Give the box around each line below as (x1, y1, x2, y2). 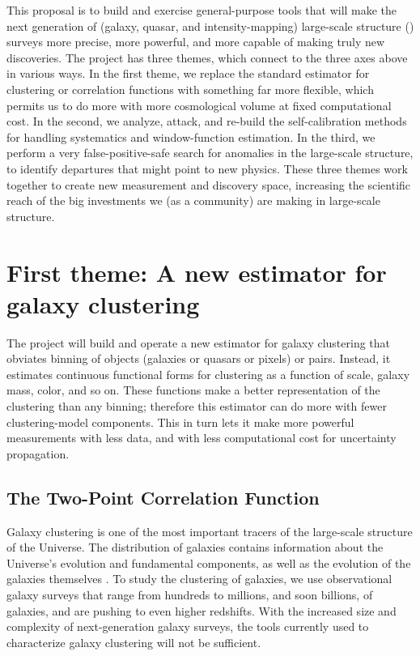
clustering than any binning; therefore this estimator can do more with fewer (6, 398, 387, 414)
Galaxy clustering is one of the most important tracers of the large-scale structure (6, 522, 413, 539)
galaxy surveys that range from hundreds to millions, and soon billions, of (6, 586, 373, 603)
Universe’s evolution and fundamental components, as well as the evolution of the (6, 554, 411, 571)
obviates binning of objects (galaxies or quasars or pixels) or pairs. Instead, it (6, 350, 391, 367)
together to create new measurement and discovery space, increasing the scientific (6, 176, 411, 193)
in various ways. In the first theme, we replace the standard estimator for (6, 65, 370, 82)
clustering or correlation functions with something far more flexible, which (6, 80, 374, 97)
